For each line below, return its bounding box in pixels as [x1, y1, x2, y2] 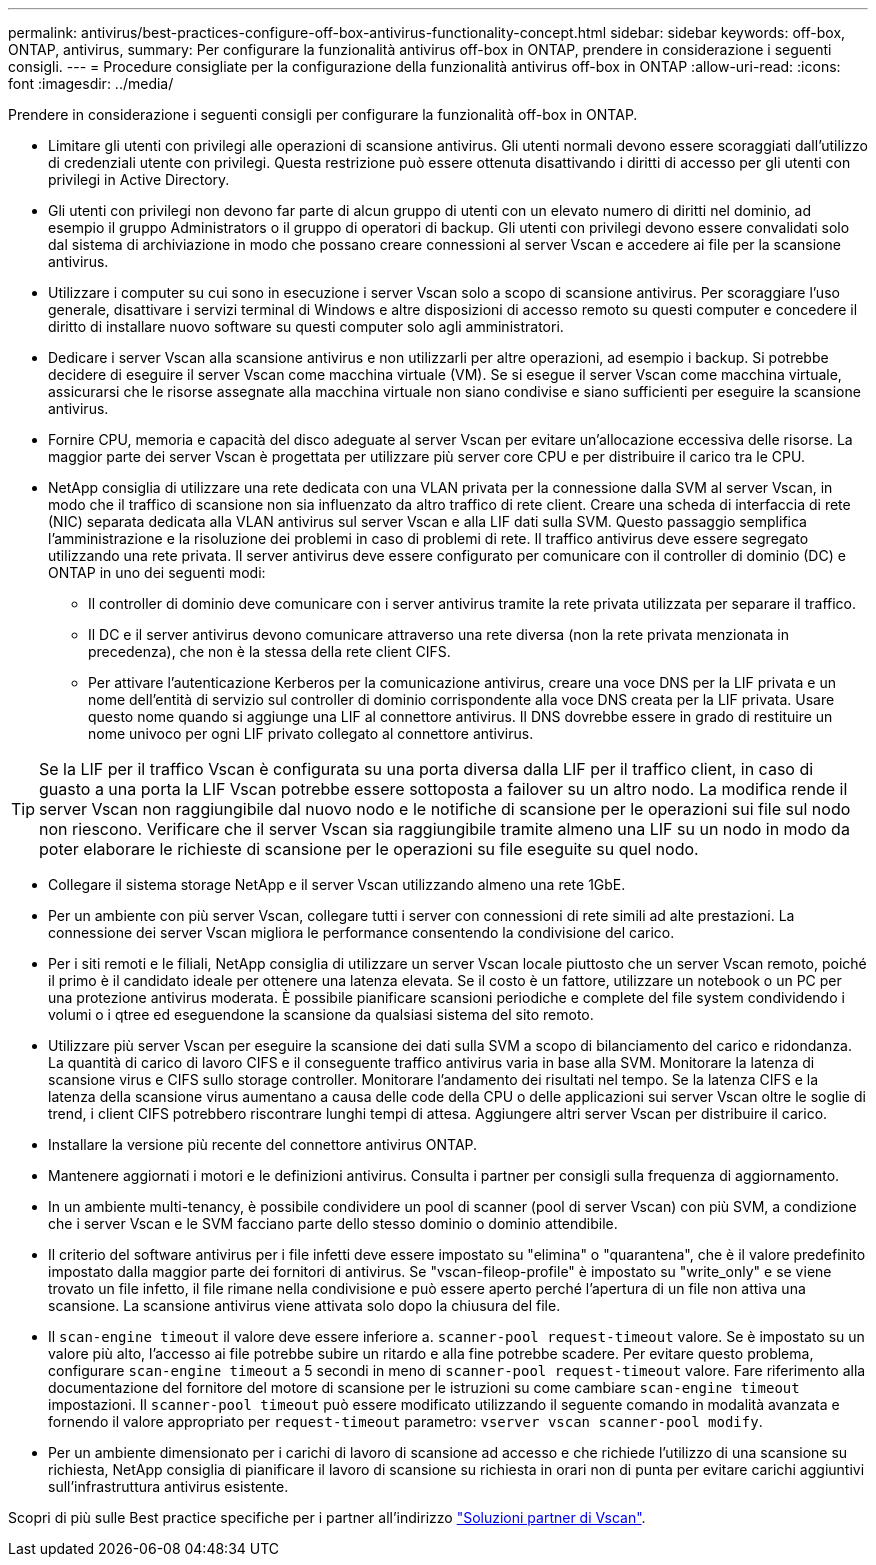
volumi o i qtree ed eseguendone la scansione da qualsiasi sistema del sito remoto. [48, 1006, 594, 1023]
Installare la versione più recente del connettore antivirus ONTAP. [48, 1136, 478, 1153]
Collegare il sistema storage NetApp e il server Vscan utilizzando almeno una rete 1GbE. [48, 876, 626, 893]
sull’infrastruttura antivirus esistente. [48, 1478, 289, 1495]
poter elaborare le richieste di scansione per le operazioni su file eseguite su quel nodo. [39, 839, 699, 859]
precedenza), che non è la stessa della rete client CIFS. [88, 643, 451, 660]
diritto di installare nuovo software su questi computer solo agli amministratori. [48, 318, 564, 335]
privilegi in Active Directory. [48, 171, 230, 188]
